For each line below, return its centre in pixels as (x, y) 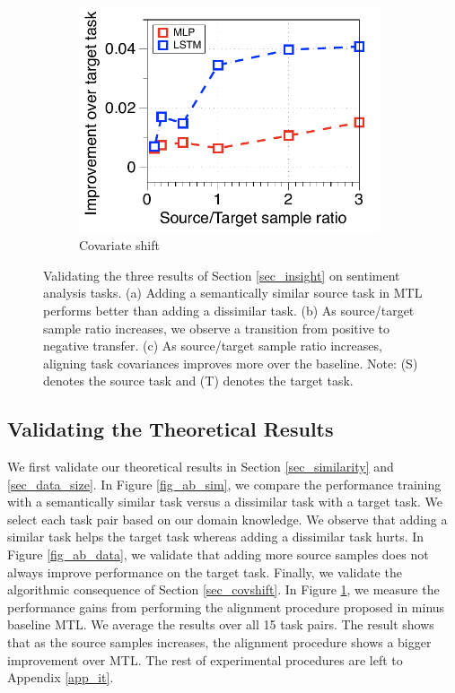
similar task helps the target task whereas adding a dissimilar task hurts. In (216, 537)
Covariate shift (119, 245)
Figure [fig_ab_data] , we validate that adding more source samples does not (218, 554)
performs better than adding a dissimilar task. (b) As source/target (229, 310)
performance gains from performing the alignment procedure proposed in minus (226, 606)
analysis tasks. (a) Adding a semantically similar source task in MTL (233, 293)
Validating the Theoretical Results (171, 429)
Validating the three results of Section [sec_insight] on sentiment (222, 275)
